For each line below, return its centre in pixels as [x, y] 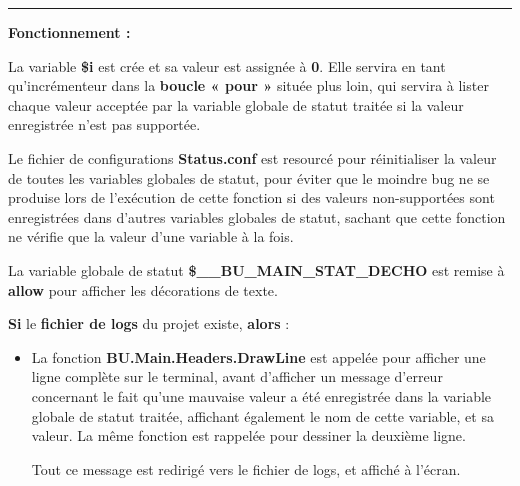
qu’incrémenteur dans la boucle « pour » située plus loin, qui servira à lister [248, 85]
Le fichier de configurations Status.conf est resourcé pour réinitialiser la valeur [252, 157]
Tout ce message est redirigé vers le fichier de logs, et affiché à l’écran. [246, 468]
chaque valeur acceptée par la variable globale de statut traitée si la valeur [236, 104]
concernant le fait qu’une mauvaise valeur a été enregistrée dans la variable [261, 395]
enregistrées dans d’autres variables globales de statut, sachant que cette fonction [257, 216]
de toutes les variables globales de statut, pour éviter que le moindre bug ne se [249, 177]
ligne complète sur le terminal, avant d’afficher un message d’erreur [237, 376]
